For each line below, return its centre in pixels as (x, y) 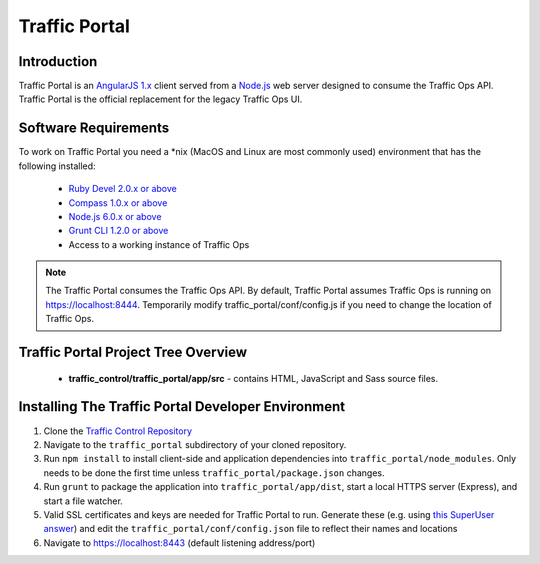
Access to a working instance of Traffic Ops (159, 244)
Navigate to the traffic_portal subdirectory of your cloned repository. (195, 444)
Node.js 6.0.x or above (115, 216)
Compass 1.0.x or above (118, 202)
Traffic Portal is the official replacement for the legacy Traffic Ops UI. (160, 99)
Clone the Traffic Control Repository (118, 431)
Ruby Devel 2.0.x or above (122, 189)
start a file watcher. (83, 501)
